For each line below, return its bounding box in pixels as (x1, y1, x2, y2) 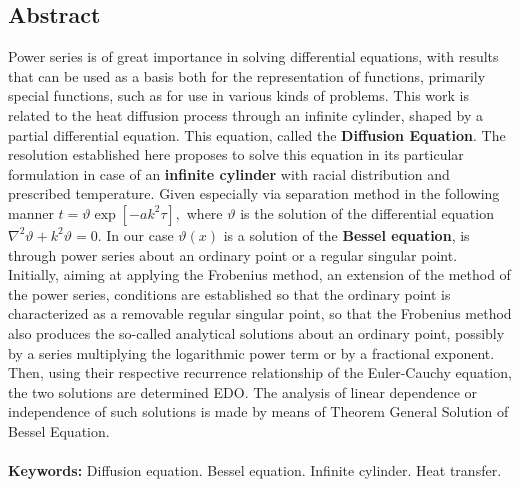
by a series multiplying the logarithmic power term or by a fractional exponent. (8, 342, 495, 363)
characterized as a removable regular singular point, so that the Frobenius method (8, 303, 512, 324)
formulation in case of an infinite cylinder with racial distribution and (8, 163, 450, 184)
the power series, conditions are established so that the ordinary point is (8, 283, 451, 304)
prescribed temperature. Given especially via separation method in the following (8, 183, 500, 204)
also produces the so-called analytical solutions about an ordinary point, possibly (8, 322, 505, 343)
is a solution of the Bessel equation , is (223, 224, 470, 245)
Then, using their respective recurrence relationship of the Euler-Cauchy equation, (8, 362, 512, 383)
